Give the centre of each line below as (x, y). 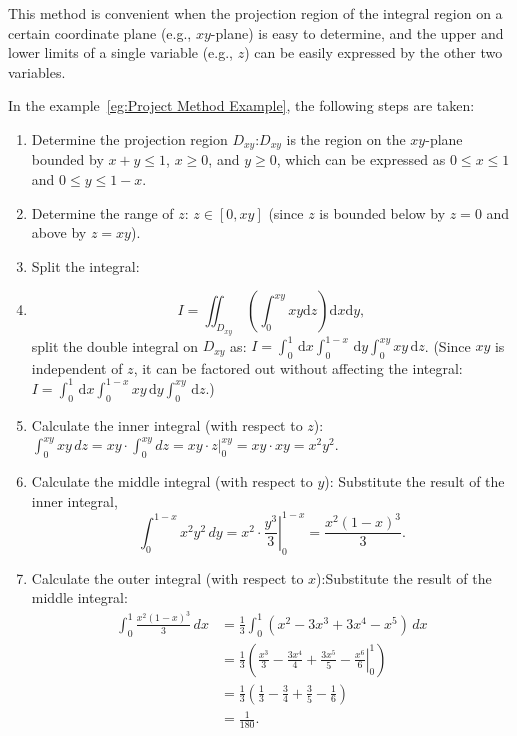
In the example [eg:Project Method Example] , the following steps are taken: (241, 105)
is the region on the (346, 138)
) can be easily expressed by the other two (373, 52)
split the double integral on (114, 345)
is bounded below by (382, 212)
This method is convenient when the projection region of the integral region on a (255, 13)
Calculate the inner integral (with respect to (167, 424)
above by (59, 232)
